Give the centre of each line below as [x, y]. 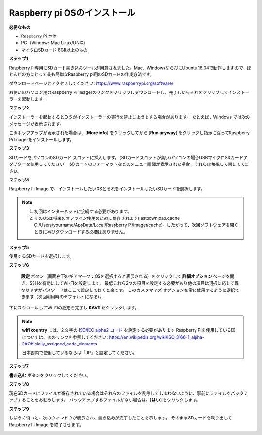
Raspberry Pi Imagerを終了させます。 [46, 425]
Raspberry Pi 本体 [39, 36]
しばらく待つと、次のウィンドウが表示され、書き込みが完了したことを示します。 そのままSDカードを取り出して [121, 418]
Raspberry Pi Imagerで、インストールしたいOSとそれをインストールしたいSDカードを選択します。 [107, 189]
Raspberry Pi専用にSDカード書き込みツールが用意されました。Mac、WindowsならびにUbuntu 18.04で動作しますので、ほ [130, 68]
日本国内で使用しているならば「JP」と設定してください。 [80, 353]
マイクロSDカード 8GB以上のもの [55, 50]
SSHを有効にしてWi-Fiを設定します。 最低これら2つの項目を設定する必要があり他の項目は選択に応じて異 [134, 283]
